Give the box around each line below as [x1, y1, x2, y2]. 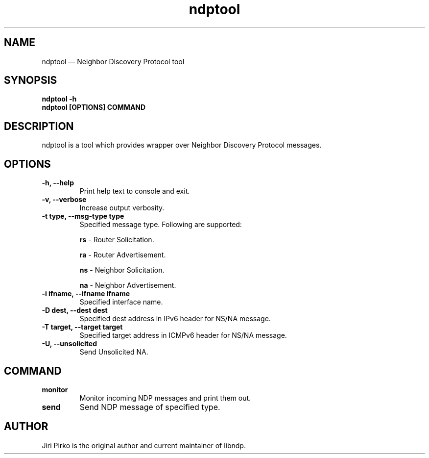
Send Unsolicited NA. [79, 348, 148, 356]
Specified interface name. [79, 298, 163, 306]
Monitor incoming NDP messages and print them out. [79, 393, 251, 402]
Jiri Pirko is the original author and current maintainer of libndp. [42, 441, 246, 450]
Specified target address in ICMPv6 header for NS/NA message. [79, 331, 287, 340]
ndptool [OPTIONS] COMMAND [42, 103, 146, 112]
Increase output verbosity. [79, 204, 165, 212]
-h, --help [42, 178, 74, 187]
